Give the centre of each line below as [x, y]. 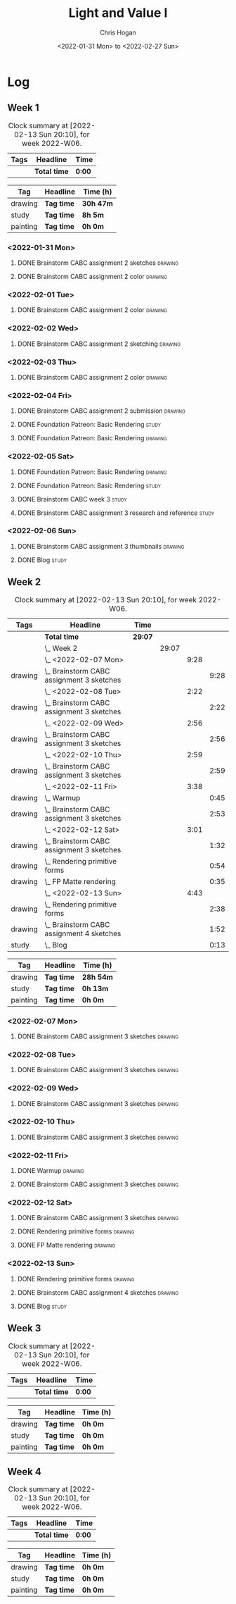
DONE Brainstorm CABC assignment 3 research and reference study [116, 513]
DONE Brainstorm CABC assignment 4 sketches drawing [98, 1292]
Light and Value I [118, 13]
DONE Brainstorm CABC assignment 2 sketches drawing [98, 263]
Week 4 [25, 1471]
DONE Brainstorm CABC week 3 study [72, 499]
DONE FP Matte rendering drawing [66, 1245]
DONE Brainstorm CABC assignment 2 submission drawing [101, 411]
